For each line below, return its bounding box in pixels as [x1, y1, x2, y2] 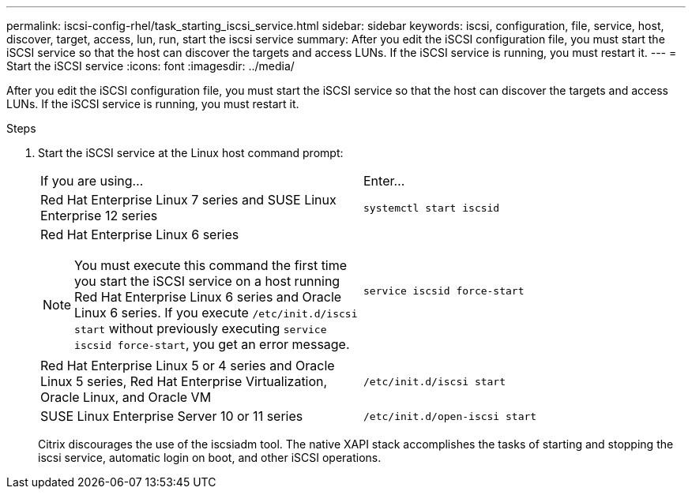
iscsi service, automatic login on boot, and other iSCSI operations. [38, 451, 382, 464]
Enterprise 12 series [40, 208, 158, 223]
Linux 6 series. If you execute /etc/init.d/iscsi [74, 305, 358, 321]
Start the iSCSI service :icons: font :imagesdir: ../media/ [6, 59, 295, 73]
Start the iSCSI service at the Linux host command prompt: [38, 146, 344, 159]
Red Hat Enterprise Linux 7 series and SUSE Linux [40, 192, 337, 208]
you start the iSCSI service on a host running [74, 273, 340, 289]
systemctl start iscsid [363, 201, 500, 214]
